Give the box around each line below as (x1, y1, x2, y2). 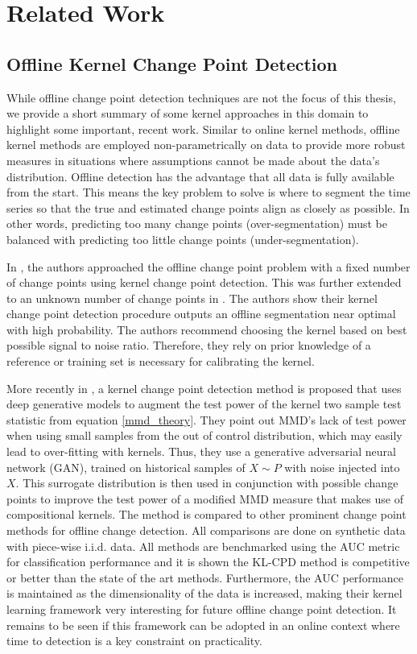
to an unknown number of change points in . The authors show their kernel (6, 289, 378, 306)
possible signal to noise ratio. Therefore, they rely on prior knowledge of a (6, 337, 371, 354)
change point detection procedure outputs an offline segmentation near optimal (6, 305, 396, 322)
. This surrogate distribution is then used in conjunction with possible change (15, 474, 398, 491)
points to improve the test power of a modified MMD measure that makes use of (6, 490, 403, 507)
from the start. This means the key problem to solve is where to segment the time (6, 184, 411, 201)
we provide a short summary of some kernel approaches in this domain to (6, 105, 369, 122)
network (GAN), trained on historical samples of (6, 458, 246, 475)
